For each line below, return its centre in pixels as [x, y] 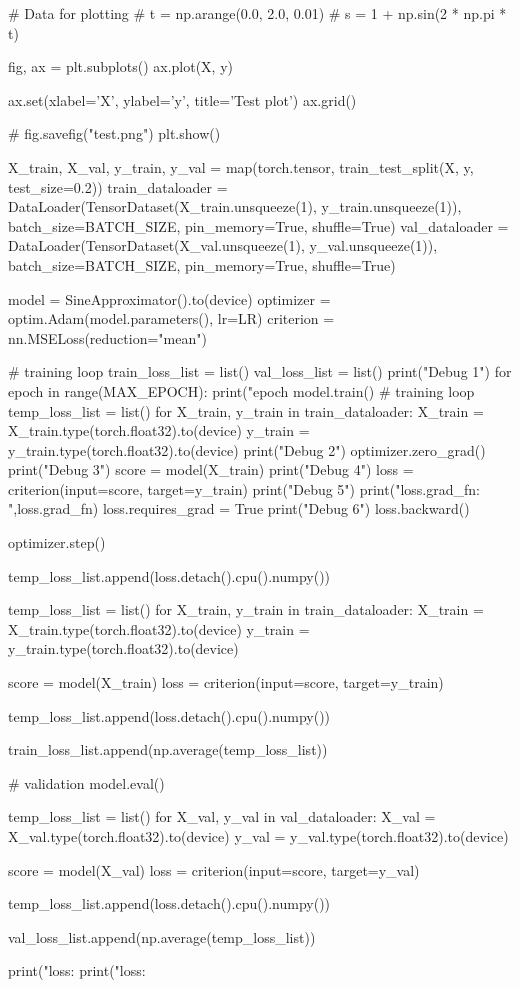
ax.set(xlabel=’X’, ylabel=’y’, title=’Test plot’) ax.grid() [182, 99]
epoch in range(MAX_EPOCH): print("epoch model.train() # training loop [241, 390]
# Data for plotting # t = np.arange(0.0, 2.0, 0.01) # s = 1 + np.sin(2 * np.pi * [257, 13]
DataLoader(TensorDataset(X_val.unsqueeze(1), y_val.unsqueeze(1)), [223, 245]
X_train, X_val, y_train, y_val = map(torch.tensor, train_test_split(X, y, [241, 166]
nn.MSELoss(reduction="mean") [107, 337]
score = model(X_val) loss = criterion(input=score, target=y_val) [214, 869]
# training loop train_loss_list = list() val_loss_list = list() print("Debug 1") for [260, 371]
